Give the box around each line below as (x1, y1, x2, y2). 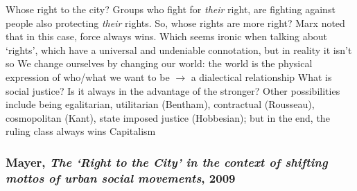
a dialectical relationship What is (191, 69, 332, 84)
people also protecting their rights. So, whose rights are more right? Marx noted (6, 15, 345, 30)
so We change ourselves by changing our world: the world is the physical (6, 56, 313, 71)
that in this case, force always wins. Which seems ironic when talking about (6, 29, 328, 44)
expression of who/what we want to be (6, 69, 170, 84)
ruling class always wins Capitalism (6, 124, 156, 138)
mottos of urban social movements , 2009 (6, 169, 236, 186)
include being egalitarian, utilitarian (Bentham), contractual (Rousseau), (6, 97, 315, 111)
